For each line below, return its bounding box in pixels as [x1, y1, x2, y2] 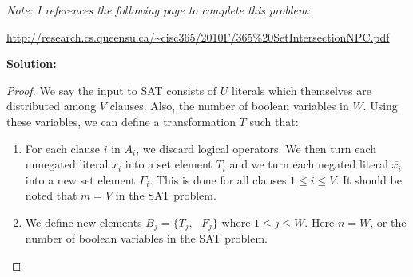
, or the [370, 213, 407, 230]
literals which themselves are [232, 81, 371, 98]
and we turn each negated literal [229, 156, 388, 172]
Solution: [6, 55, 57, 72]
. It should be [336, 171, 402, 188]
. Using [363, 97, 398, 114]
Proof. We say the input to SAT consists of [6, 81, 217, 98]
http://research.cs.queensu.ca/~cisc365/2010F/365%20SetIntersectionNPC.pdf [6, 28, 390, 45]
